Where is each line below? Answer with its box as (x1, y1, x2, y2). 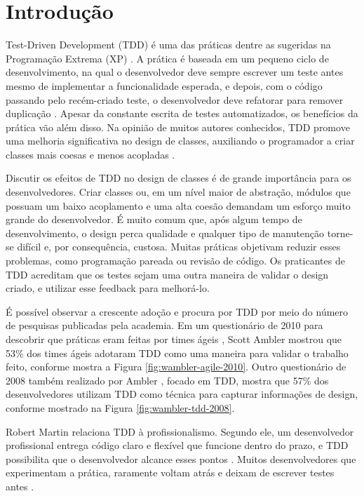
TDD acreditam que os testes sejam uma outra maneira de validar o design (6, 267, 329, 281)
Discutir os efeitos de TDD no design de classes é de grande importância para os (6, 170, 351, 185)
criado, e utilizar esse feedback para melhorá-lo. (6, 281, 210, 295)
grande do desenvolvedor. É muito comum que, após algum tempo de (6, 212, 302, 227)
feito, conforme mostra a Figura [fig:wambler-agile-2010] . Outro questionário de (6, 359, 346, 374)
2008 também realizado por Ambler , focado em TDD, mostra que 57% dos (6, 373, 329, 387)
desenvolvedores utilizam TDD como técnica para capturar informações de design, (6, 387, 358, 401)
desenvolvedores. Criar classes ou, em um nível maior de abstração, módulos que (6, 185, 351, 199)
